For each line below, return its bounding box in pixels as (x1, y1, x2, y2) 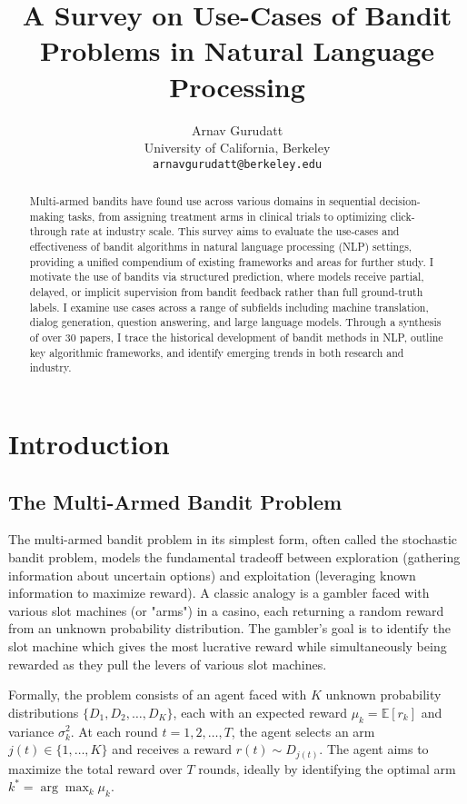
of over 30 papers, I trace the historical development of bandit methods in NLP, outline (29, 330, 443, 345)
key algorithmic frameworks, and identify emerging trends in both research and (29, 344, 404, 360)
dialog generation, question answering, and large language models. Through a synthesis (29, 314, 442, 330)
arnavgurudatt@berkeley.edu (152, 157, 323, 171)
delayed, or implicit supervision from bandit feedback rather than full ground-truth (29, 284, 423, 300)
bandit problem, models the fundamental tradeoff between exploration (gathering (8, 548, 461, 566)
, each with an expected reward (173, 702, 347, 721)
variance (8, 721, 55, 740)
